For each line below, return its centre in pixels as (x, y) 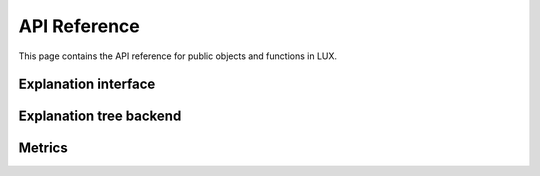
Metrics (43, 148)
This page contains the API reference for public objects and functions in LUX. (178, 56)
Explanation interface (87, 84)
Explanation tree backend (100, 116)
